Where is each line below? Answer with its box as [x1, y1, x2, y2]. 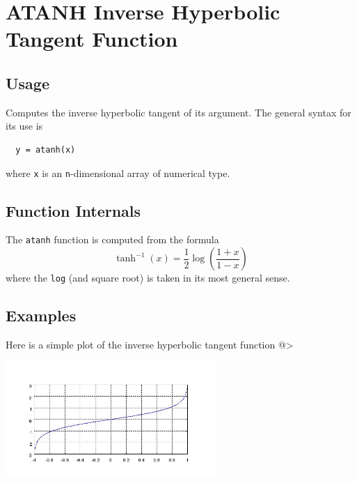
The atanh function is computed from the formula [6, 232, 219, 247]
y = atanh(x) [15, 144, 76, 155]
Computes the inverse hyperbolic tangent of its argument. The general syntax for [6, 105, 351, 119]
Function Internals [6, 199, 141, 221]
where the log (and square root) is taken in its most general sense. [6, 270, 290, 285]
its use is [6, 118, 43, 133]
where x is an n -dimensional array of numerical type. [6, 165, 230, 180]
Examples [6, 305, 77, 326]
